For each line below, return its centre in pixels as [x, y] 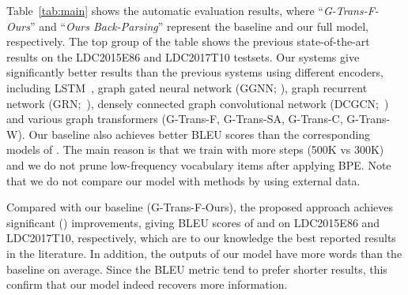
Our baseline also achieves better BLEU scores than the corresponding [200, 134]
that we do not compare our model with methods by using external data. [183, 180]
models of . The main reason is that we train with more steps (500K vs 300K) [195, 149]
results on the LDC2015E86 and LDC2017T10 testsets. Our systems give [183, 56]
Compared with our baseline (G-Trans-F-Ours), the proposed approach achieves [200, 207]
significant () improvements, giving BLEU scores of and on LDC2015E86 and [193, 222]
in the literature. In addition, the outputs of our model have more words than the [204, 253]
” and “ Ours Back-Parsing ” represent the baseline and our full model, [199, 26]
